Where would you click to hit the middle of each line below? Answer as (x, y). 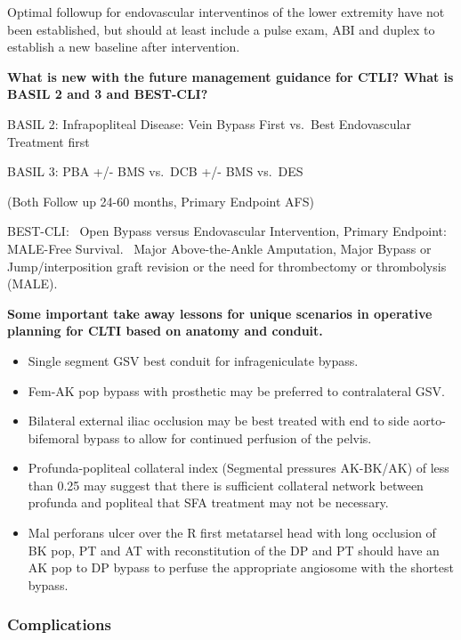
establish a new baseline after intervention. (124, 47)
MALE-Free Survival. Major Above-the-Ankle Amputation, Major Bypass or (219, 248)
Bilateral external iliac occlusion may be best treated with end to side (218, 421)
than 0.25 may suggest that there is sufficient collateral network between (226, 485)
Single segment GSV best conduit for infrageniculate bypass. (193, 360)
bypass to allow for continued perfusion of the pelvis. (227, 437)
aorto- (429, 421)
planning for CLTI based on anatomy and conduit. (165, 331)
